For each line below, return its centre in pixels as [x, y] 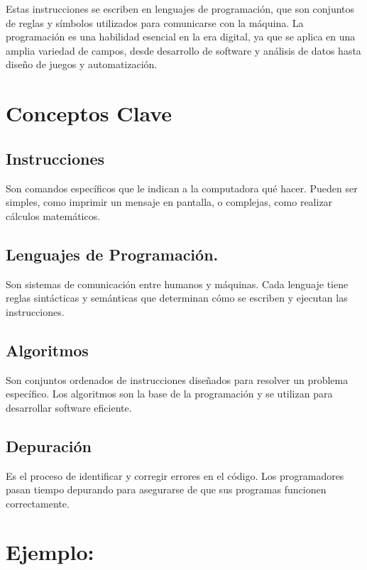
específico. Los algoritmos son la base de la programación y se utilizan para [169, 394]
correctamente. [38, 503]
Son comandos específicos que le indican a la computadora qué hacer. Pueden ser [182, 188]
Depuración [49, 445]
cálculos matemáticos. [53, 215]
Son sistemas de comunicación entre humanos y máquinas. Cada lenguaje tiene [177, 284]
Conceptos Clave [89, 113]
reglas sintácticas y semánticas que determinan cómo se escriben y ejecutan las [177, 298]
